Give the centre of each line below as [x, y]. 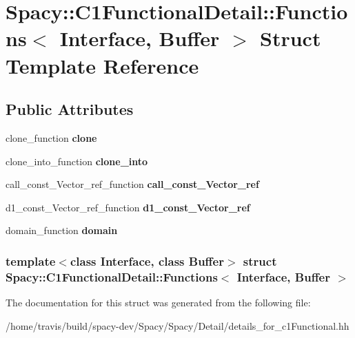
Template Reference [102, 65]
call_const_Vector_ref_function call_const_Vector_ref [132, 184]
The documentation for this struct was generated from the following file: [158, 303]
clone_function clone [51, 137]
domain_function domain [62, 230]
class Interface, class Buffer [147, 261]
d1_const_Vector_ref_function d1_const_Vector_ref [128, 207]
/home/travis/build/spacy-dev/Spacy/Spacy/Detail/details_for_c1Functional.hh [177, 325]
